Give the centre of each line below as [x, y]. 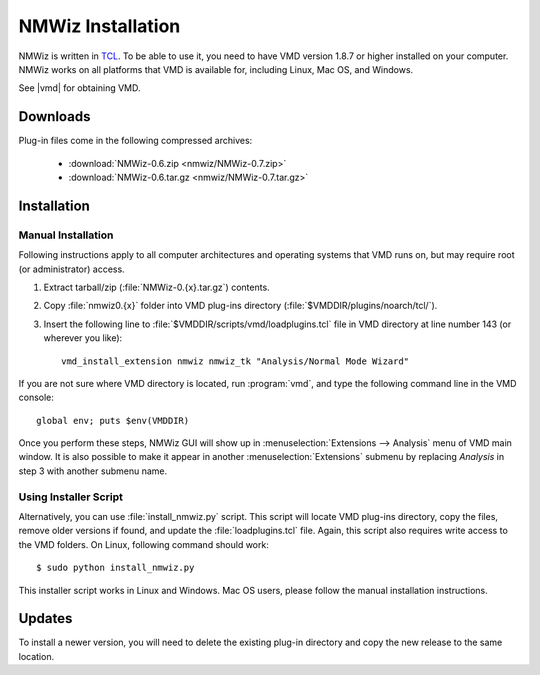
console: [36, 397]
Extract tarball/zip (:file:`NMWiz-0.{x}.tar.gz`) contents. [156, 287]
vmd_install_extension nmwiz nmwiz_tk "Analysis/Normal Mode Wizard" [235, 361]
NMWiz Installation [99, 26]
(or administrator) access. [71, 269]
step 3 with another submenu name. [93, 471]
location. [36, 656]
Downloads [54, 116]
